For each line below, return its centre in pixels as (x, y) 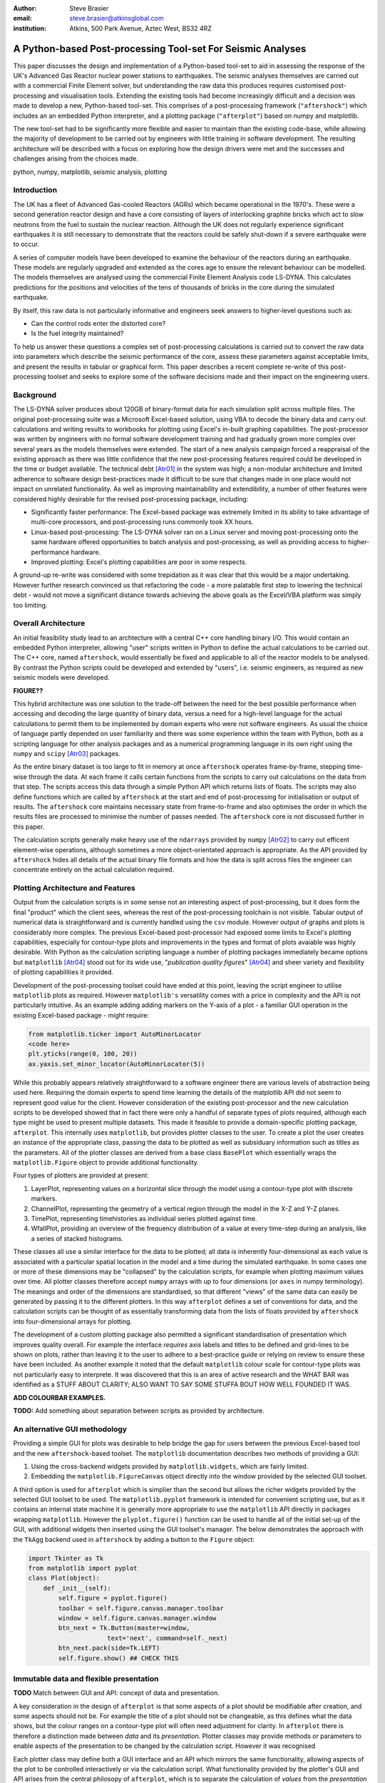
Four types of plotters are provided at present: (81, 1175)
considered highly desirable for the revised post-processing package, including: (131, 499)
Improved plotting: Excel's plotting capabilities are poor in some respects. (139, 562)
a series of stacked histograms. (77, 1238)
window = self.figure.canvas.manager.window (137, 1618)
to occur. (26, 244)
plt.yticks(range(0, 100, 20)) (83, 1054)
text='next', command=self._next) (168, 1638)
